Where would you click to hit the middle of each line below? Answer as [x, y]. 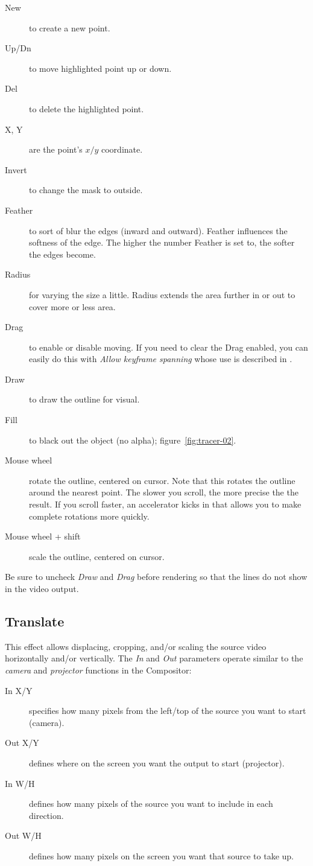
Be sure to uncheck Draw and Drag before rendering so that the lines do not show [156, 577]
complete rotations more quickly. [89, 516]
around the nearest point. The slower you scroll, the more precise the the [164, 492]
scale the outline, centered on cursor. [97, 556]
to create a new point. [70, 27]
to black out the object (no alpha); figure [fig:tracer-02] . [133, 440]
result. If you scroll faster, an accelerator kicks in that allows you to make [165, 504]
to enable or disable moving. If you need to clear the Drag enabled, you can [169, 347]
